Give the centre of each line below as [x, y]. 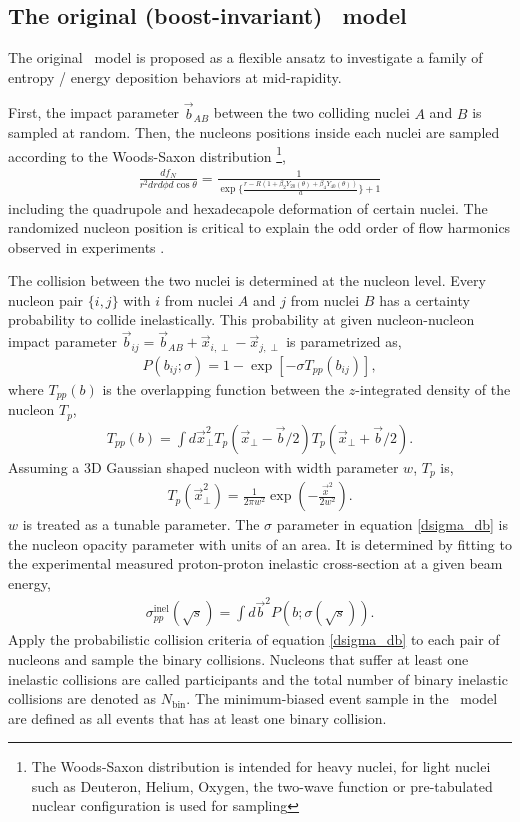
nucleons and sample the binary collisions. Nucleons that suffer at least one [238, 658]
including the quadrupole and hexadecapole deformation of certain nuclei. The [248, 207]
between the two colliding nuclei [311, 112]
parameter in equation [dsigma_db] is [392, 524]
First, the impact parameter [94, 112]
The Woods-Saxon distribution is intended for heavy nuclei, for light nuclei [261, 766]
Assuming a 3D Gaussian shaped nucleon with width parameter [203, 466]
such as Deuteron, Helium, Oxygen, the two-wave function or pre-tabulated [262, 785]
